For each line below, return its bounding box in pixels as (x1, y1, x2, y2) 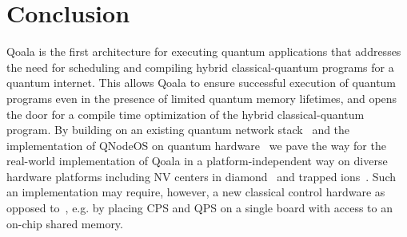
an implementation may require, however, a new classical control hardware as (6, 184, 385, 200)
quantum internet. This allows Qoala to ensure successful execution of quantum (6, 74, 397, 91)
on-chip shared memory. (6, 215, 123, 231)
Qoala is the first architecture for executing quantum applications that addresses (6, 43, 401, 60)
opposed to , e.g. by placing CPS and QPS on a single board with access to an (6, 199, 393, 216)
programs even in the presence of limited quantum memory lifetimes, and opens (6, 89, 397, 106)
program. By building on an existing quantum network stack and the (6, 121, 350, 138)
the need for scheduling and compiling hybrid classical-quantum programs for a (6, 58, 394, 75)
